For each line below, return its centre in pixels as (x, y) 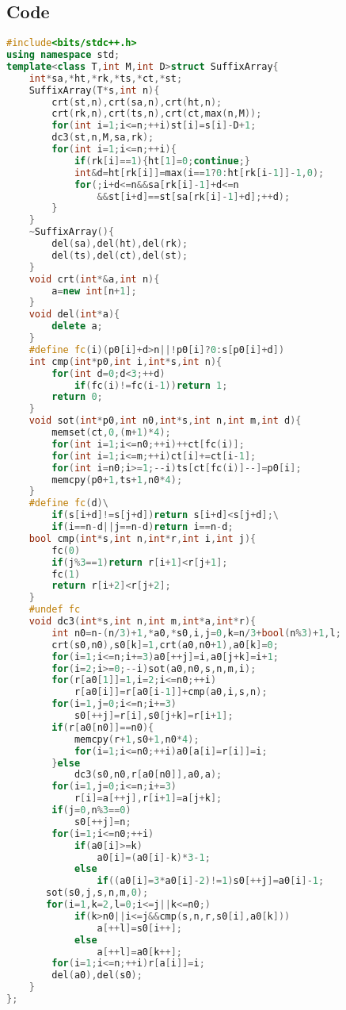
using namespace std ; (63, 55)
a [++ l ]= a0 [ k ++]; (139, 952)
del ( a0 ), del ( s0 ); (97, 975)
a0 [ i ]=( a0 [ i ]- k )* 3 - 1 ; (154, 857)
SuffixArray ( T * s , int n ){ (94, 90)
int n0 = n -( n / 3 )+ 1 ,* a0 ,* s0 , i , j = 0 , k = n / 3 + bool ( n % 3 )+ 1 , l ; (196, 633)
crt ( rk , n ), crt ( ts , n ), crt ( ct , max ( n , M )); (157, 114)
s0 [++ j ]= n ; (103, 822)
